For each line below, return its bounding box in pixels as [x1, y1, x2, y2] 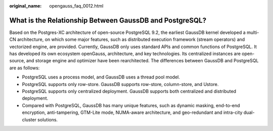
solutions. [37, 116, 58, 122]
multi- [246, 29, 259, 35]
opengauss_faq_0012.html [49, 3, 104, 9]
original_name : [9, 3, 42, 9]
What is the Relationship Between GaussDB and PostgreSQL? [9, 16, 207, 25]
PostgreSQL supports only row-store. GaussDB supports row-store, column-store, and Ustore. [22, 81, 219, 87]
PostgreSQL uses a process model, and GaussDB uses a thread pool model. [22, 74, 180, 80]
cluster [22, 116, 36, 122]
